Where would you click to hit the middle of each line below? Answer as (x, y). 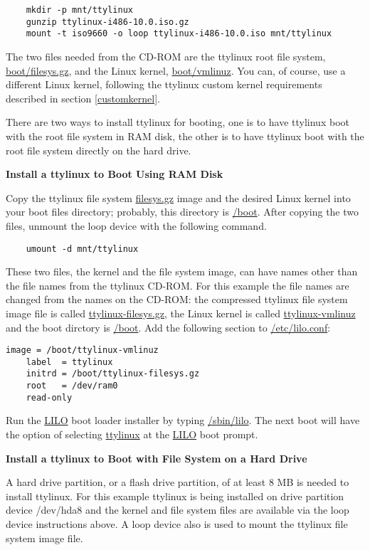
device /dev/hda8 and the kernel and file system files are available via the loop (178, 510)
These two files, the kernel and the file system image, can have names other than (182, 271)
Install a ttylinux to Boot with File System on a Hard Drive (157, 458)
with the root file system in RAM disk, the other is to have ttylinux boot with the (185, 136)
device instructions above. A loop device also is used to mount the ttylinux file (177, 523)
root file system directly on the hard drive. (99, 150)
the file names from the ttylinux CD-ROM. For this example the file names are (178, 285)
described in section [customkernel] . (83, 98)
